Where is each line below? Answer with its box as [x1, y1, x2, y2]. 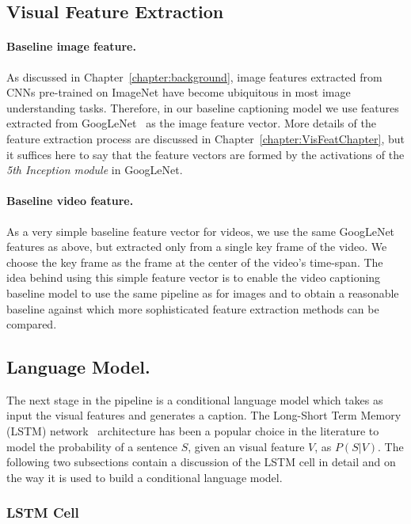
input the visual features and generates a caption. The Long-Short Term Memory [6, 407, 401, 423]
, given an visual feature [188, 438, 305, 454]
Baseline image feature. [6, 38, 136, 55]
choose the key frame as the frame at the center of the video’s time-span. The [6, 253, 383, 270]
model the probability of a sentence [6, 438, 177, 454]
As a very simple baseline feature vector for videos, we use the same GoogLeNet [6, 222, 395, 239]
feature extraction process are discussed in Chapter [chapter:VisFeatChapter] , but [6, 130, 405, 146]
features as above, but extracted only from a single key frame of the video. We [6, 238, 387, 255]
